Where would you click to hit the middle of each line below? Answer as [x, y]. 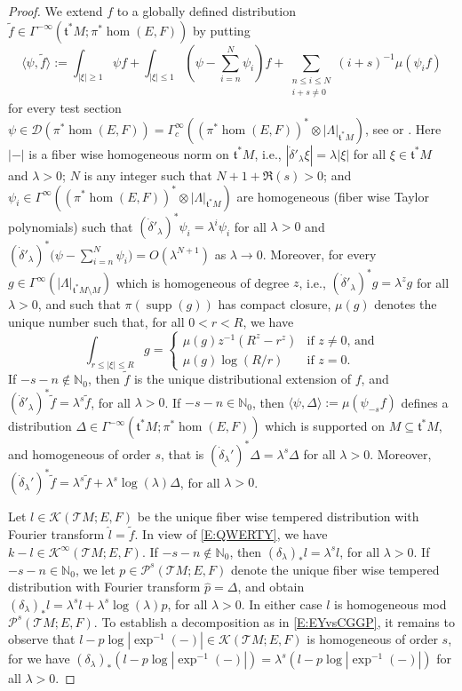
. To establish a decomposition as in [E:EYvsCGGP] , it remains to [274, 621]
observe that [42, 639]
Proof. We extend [56, 11]
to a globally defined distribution [206, 11]
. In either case [282, 604]
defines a [425, 402]
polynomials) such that [71, 226]
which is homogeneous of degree [203, 282]
